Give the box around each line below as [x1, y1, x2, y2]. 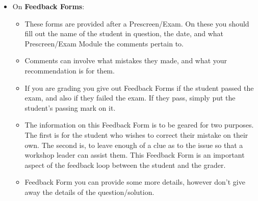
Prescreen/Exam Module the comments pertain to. [24, 38, 184, 48]
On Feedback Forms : [12, 1, 85, 11]
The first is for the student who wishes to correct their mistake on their [24, 129, 248, 140]
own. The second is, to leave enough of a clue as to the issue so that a [24, 139, 243, 150]
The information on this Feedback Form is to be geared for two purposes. [24, 119, 254, 130]
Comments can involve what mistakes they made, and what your [24, 55, 227, 66]
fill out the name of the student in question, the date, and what [24, 28, 224, 39]
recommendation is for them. [24, 65, 115, 76]
